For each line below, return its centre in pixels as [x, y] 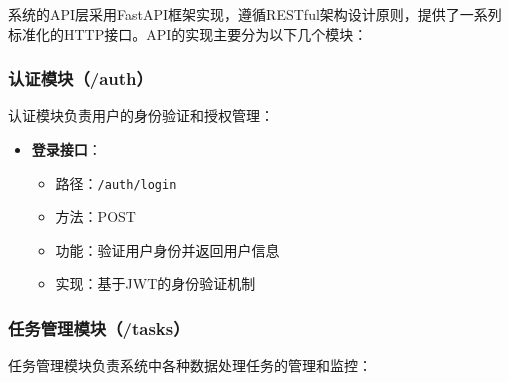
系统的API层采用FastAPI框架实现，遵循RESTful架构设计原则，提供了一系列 [255, 14]
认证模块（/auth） [80, 78]
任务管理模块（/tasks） [99, 327]
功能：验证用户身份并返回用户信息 [167, 249]
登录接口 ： [66, 149]
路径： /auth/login [116, 182]
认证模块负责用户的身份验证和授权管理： [141, 115]
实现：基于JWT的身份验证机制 [155, 283]
